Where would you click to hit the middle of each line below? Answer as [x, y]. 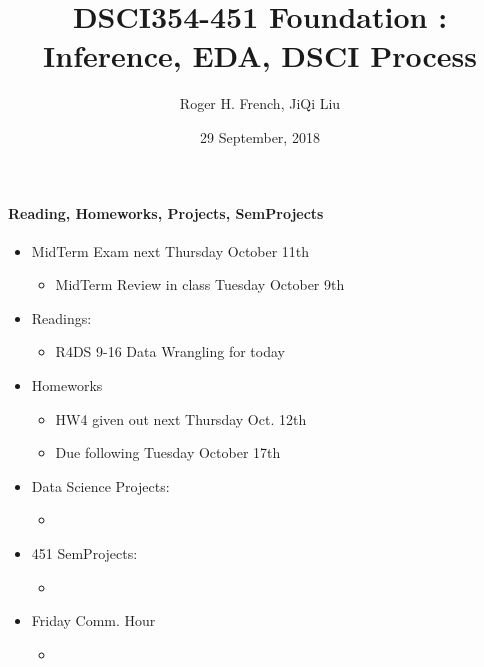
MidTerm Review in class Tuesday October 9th [200, 284]
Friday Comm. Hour [93, 620]
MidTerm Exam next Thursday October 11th [170, 250]
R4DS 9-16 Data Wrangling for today [170, 351]
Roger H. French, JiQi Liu [260, 103]
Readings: [61, 317]
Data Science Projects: [100, 485]
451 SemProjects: [84, 553]
